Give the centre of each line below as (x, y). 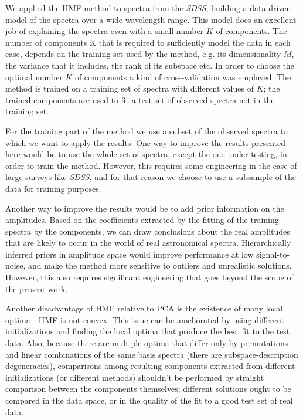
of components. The (251, 31)
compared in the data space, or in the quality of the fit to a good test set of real (149, 400)
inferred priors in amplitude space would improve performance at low (130, 254)
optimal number (34, 77)
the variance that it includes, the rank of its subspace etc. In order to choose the (150, 65)
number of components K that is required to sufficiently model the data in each (148, 42)
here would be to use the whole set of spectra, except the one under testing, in (146, 154)
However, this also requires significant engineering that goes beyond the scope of (149, 277)
